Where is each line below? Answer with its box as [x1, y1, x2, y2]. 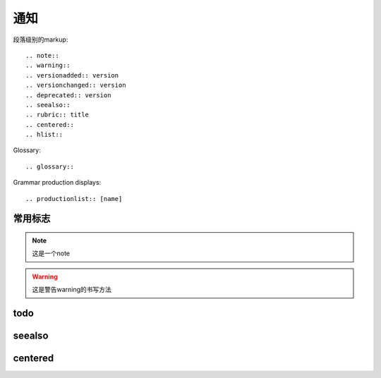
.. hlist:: [25, 130, 64, 139]
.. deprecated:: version [25, 91, 111, 99]
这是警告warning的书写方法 [32, 286, 112, 294]
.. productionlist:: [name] [25, 195, 123, 202]
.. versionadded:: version [25, 71, 119, 79]
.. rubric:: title [25, 111, 90, 119]
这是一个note [32, 249, 71, 257]
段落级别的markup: [13, 35, 68, 44]
